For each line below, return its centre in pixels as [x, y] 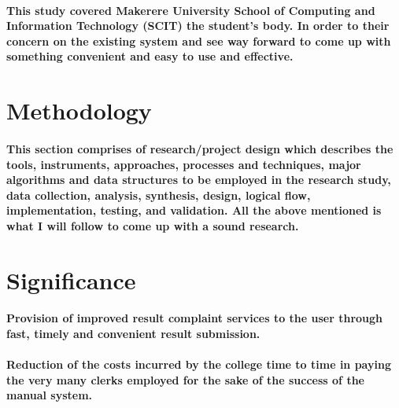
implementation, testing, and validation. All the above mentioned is [194, 210]
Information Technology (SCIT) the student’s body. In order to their [198, 26]
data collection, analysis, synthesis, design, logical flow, [159, 195]
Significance [71, 279]
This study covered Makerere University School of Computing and [191, 10]
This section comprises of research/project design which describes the [200, 148]
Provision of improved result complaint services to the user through [195, 318]
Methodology [79, 110]
